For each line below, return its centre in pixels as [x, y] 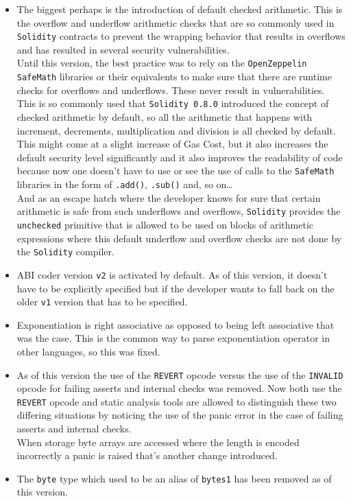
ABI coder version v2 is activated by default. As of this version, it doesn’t [172, 274]
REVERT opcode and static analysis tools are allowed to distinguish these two [177, 401]
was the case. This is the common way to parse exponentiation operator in [173, 338]
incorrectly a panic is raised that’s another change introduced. [147, 455]
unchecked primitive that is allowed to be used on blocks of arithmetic [165, 224]
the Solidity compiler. [65, 252]
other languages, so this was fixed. [88, 351]
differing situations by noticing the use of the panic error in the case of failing [180, 415]
